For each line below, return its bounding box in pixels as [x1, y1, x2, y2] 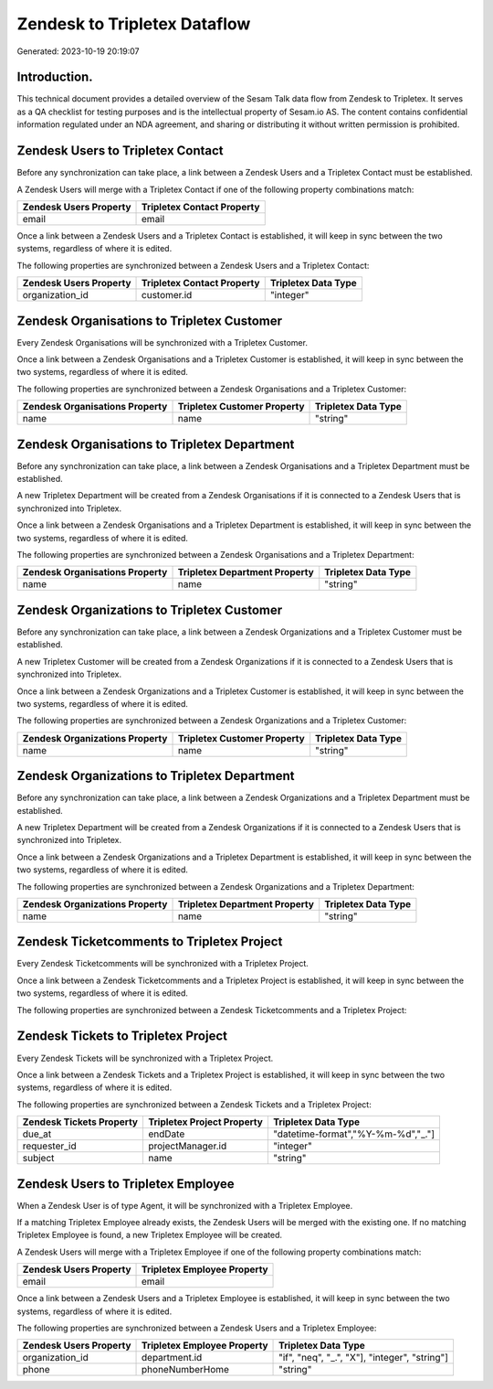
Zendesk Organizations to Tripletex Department [16, 768, 295, 784]
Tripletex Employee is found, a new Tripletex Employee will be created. [16, 1230, 283, 1241]
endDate [147, 1127, 185, 1140]
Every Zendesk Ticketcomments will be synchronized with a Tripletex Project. [16, 958, 309, 969]
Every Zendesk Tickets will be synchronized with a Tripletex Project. [16, 1052, 274, 1063]
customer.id [142, 289, 193, 302]
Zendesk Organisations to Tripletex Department [16, 436, 295, 452]
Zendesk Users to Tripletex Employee [16, 1176, 235, 1191]
